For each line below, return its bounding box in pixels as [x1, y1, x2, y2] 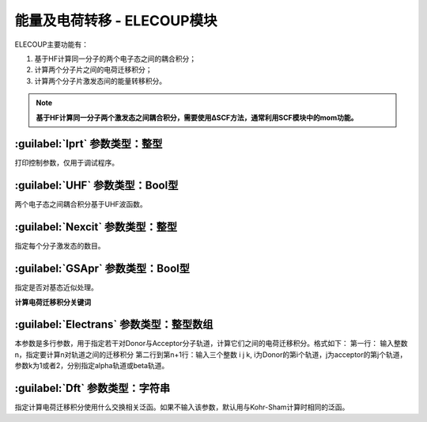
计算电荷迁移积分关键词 [14, 297, 91, 306]
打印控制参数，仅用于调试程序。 [14, 158, 119, 168]
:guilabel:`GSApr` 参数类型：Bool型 [14, 262, 190, 276]
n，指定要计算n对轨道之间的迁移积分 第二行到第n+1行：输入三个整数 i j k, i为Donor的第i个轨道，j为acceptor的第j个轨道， [14, 349, 407, 359]
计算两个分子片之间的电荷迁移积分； [34, 65, 153, 74]
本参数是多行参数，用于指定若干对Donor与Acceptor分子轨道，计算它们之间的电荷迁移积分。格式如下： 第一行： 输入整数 [14, 339, 408, 348]
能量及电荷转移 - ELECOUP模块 [14, 12, 217, 29]
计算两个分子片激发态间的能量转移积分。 [34, 76, 166, 86]
